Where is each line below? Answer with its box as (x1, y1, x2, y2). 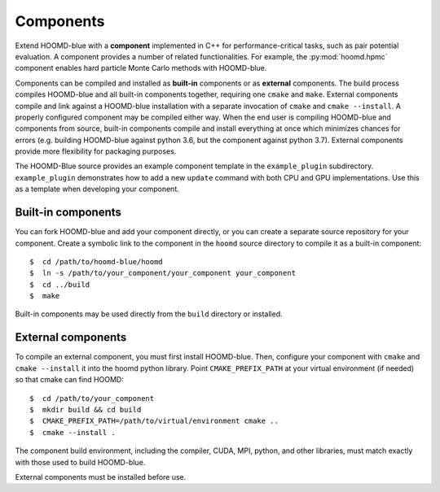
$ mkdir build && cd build (29, 405, 142, 414)
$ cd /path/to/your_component (29, 394, 155, 403)
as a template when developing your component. (15, 184, 179, 194)
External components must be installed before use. (15, 472, 187, 481)
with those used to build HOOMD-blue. (15, 457, 146, 467)
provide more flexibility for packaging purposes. (15, 146, 177, 156)
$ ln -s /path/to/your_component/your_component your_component (29, 268, 297, 278)
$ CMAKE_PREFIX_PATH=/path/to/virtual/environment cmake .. (29, 416, 279, 426)
